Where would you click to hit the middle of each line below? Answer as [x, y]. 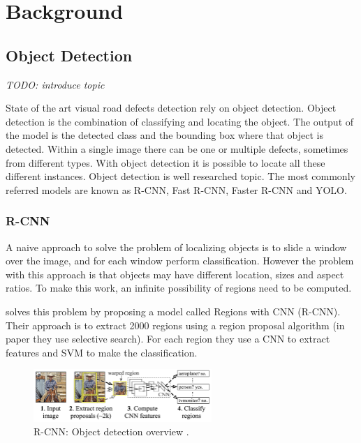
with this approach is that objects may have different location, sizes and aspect [175, 274]
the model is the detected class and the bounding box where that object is [164, 135]
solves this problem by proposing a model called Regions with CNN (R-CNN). [173, 311]
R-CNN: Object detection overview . [111, 431]
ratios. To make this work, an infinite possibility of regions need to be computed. [179, 288]
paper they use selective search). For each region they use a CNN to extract [168, 339]
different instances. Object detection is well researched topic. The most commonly [180, 176]
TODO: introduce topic [55, 84]
